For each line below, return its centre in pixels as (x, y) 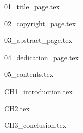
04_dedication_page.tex (41, 57)
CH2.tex (17, 108)
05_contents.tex (29, 74)
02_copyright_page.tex (40, 23)
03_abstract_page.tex (38, 40)
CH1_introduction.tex (38, 91)
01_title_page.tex (32, 6)
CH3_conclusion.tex (35, 125)
